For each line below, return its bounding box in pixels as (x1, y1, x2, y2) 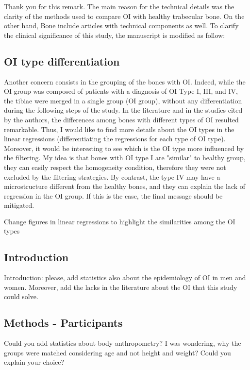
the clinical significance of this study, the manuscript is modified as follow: (4, 30, 225, 40)
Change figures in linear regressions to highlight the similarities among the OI (4, 216, 235, 226)
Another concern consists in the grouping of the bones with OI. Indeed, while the (4, 76, 246, 86)
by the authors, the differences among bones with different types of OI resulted (4, 114, 239, 124)
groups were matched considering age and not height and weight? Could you (4, 347, 231, 357)
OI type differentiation (4, 53, 120, 68)
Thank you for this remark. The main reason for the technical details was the (4, 1, 234, 11)
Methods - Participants (4, 315, 123, 330)
